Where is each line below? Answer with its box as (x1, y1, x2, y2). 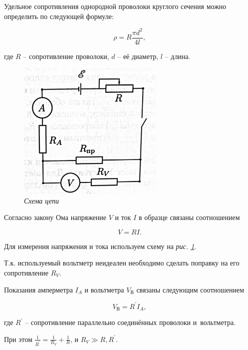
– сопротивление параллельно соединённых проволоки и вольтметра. (25, 317, 236, 327)
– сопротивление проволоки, (23, 50, 109, 61)
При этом (4, 333, 32, 344)
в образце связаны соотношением (138, 212, 240, 222)
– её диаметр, (117, 50, 159, 61)
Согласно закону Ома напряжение (4, 212, 107, 222)
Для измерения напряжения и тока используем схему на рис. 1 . (4, 240, 197, 251)
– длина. (165, 50, 191, 61)
